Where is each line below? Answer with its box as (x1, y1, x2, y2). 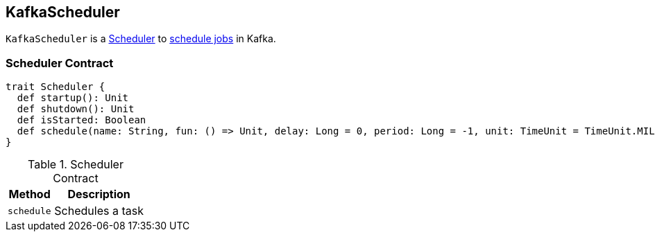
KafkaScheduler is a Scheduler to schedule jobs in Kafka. (6, 33, 276, 45)
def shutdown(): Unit (17, 103, 135, 115)
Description (67, 187, 130, 202)
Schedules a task (54, 204, 144, 218)
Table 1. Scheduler (27, 157, 124, 172)
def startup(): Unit (17, 92, 129, 104)
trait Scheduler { (6, 81, 105, 93)
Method (8, 187, 51, 202)
